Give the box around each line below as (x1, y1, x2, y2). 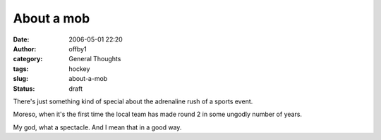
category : (13, 55, 43, 63)
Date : (13, 35, 30, 44)
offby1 (68, 44, 87, 53)
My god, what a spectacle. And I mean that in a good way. (13, 123, 182, 132)
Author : (13, 44, 37, 53)
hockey (68, 64, 90, 73)
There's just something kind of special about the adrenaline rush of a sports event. (13, 97, 253, 106)
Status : (13, 84, 35, 93)
